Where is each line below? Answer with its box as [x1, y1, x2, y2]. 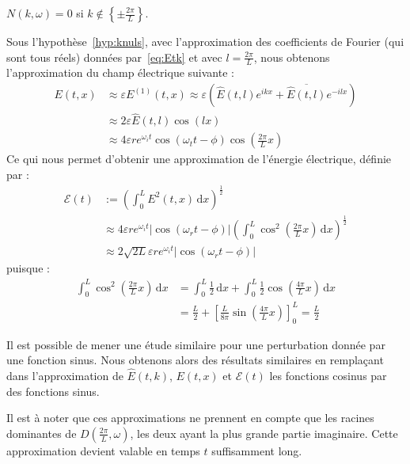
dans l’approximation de [6, 367, 123, 384]
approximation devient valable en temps [6, 442, 200, 458]
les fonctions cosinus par [269, 367, 387, 384]
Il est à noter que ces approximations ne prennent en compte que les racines [6, 409, 374, 426]
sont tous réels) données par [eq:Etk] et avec [6, 48, 222, 65]
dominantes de [6, 424, 77, 441]
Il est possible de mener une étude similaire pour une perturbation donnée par [6, 336, 385, 352]
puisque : [6, 260, 50, 276]
